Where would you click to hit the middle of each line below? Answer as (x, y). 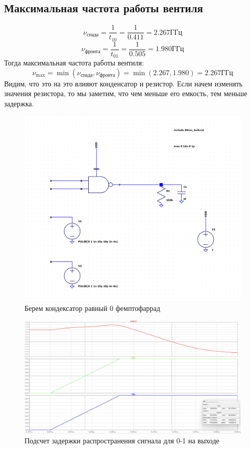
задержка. (19, 104)
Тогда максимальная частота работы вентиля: (74, 63)
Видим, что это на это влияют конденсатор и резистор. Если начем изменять (123, 83)
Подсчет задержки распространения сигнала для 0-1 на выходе (122, 441)
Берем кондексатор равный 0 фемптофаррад (92, 308)
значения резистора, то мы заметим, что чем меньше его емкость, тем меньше (126, 93)
